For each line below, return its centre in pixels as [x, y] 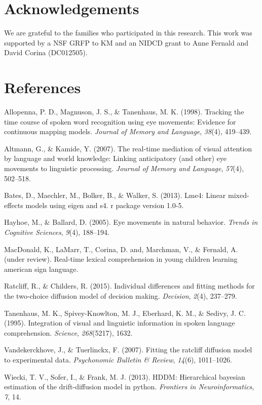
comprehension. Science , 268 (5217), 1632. [68, 332]
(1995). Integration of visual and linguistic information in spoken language [120, 323]
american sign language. [41, 269]
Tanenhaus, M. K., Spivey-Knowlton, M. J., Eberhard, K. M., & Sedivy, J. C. [125, 313]
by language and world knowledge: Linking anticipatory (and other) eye [116, 158]
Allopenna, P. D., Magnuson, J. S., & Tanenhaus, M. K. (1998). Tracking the [124, 112]
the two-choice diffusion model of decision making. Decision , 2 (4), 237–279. [121, 295]
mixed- [238, 195]
